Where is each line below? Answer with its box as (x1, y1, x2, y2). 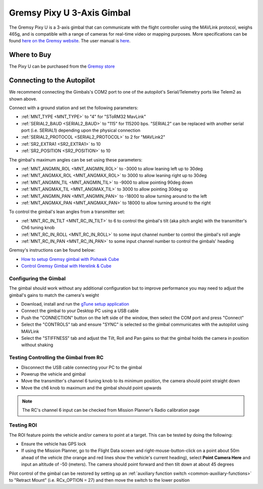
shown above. (9, 96, 38, 102)
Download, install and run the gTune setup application (21, 301, 129, 307)
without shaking (21, 342, 54, 348)
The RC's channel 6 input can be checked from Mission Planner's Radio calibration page (22, 407, 200, 413)
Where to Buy (9, 51, 51, 59)
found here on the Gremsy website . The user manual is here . (9, 38, 131, 44)
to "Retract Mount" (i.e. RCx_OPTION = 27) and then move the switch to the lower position (9, 477, 190, 483)
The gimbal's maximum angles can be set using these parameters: (9, 156, 143, 163)
